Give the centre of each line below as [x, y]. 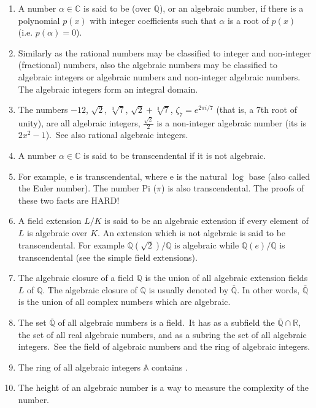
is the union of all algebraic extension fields [226, 278]
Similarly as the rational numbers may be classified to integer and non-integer [164, 52]
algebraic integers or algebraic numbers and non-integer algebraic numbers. [159, 76]
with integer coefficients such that [153, 20]
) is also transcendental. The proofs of [233, 188]
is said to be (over [117, 8]
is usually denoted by [189, 289]
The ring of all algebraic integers [79, 367]
